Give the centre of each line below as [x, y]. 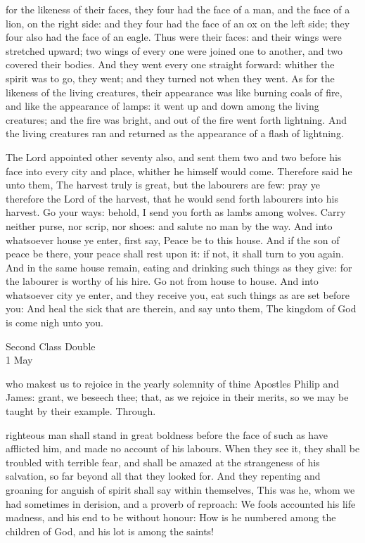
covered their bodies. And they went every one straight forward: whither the [170, 64]
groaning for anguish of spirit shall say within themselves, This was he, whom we [180, 490]
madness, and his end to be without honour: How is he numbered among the [171, 517]
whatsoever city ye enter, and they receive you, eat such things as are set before [178, 294]
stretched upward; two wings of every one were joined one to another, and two [174, 50]
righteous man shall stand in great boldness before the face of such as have [167, 434]
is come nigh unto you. [55, 322]
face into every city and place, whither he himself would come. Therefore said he [179, 171]
